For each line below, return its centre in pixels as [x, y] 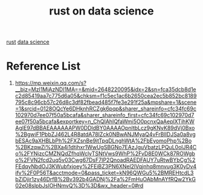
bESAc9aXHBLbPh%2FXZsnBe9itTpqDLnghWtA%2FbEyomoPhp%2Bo [103, 141]
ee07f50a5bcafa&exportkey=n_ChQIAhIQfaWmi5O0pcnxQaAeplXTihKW [105, 121]
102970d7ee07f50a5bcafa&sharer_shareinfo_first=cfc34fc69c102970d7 [105, 115]
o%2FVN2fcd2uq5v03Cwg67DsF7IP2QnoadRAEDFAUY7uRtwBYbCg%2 [105, 160]
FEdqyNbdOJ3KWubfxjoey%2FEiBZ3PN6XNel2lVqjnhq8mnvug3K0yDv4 [106, 167]
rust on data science [101, 11]
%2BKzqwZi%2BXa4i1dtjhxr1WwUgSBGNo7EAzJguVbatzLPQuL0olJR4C [106, 147]
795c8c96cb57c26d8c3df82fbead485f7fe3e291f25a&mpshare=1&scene [106, 102]
